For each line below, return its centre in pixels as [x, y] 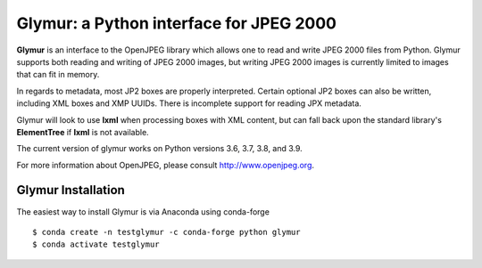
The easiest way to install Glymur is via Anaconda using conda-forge [143, 211]
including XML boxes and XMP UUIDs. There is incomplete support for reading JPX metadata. [189, 103]
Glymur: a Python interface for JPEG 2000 [176, 23]
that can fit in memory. [58, 75]
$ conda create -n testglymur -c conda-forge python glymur [166, 232]
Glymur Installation [71, 190]
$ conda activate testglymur [96, 244]
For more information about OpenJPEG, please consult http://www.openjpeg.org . [166, 165]
